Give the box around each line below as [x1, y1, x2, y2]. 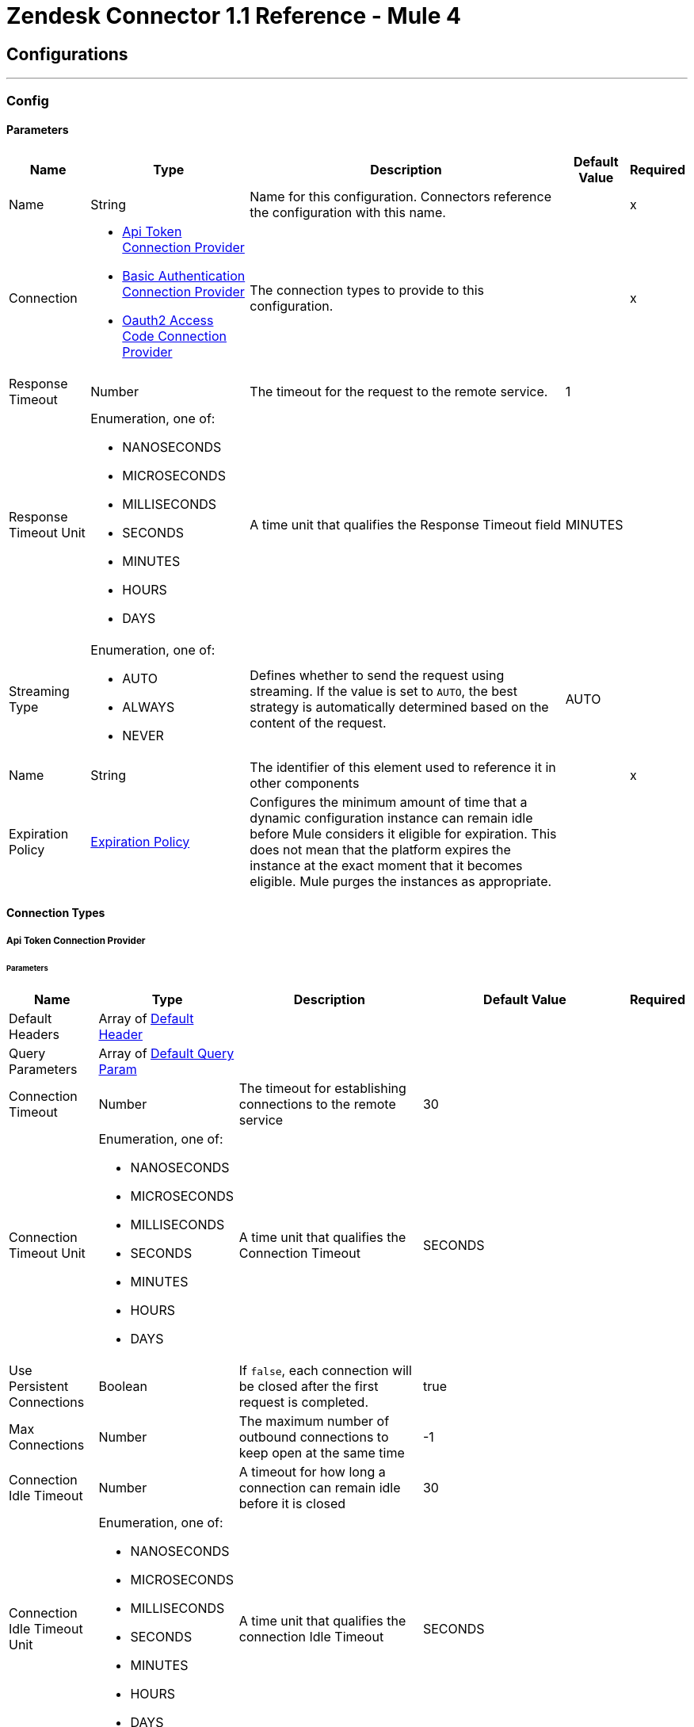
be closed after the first [238, 1378, 379, 1395]
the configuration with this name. [250, 204, 446, 220]
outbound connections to [238, 1429, 389, 1446]
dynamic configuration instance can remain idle [250, 809, 533, 826]
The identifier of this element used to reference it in [250, 758, 556, 775]
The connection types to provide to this [250, 281, 484, 298]
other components [250, 774, 360, 791]
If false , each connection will [238, 1362, 412, 1379]
